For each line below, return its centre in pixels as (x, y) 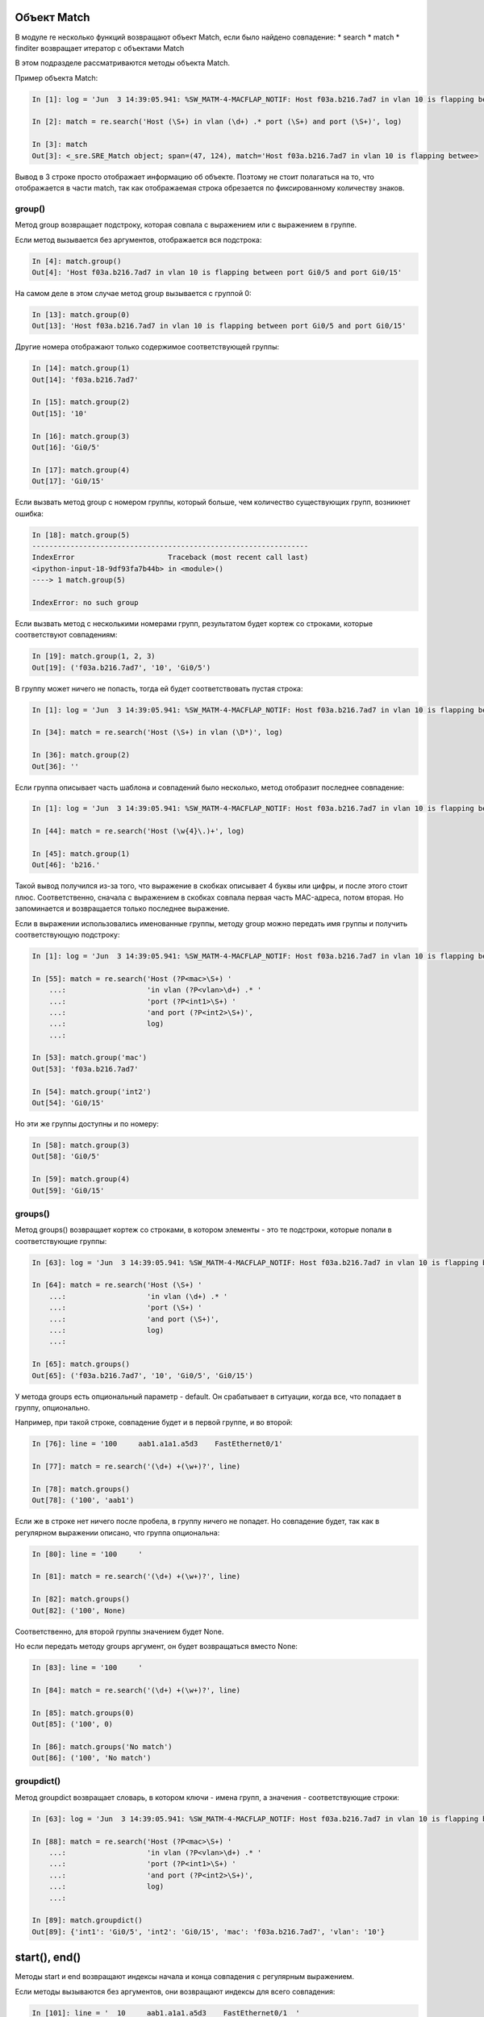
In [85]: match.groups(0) (83, 1713)
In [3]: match (60, 144)
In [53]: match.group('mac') (90, 1058)
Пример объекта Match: (56, 77)
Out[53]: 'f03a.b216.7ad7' (85, 1069)
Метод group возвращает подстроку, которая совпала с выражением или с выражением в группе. (186, 225)
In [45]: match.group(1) (81, 854)
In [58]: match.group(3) (81, 1145)
